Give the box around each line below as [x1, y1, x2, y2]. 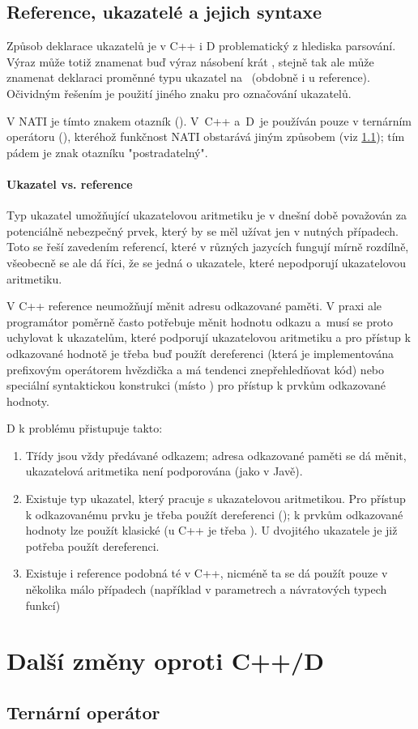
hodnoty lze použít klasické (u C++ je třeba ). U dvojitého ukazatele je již [25, 522, 398, 539]
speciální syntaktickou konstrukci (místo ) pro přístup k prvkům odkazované [6, 377, 386, 394]
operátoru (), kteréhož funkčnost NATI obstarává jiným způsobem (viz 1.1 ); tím [6, 128, 405, 145]
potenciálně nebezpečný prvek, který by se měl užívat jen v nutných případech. [6, 222, 399, 239]
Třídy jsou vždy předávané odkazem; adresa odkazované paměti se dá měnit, [25, 446, 407, 463]
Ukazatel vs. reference [6, 175, 133, 192]
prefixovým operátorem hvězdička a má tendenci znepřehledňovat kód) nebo [6, 360, 385, 377]
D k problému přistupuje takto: [6, 420, 163, 437]
